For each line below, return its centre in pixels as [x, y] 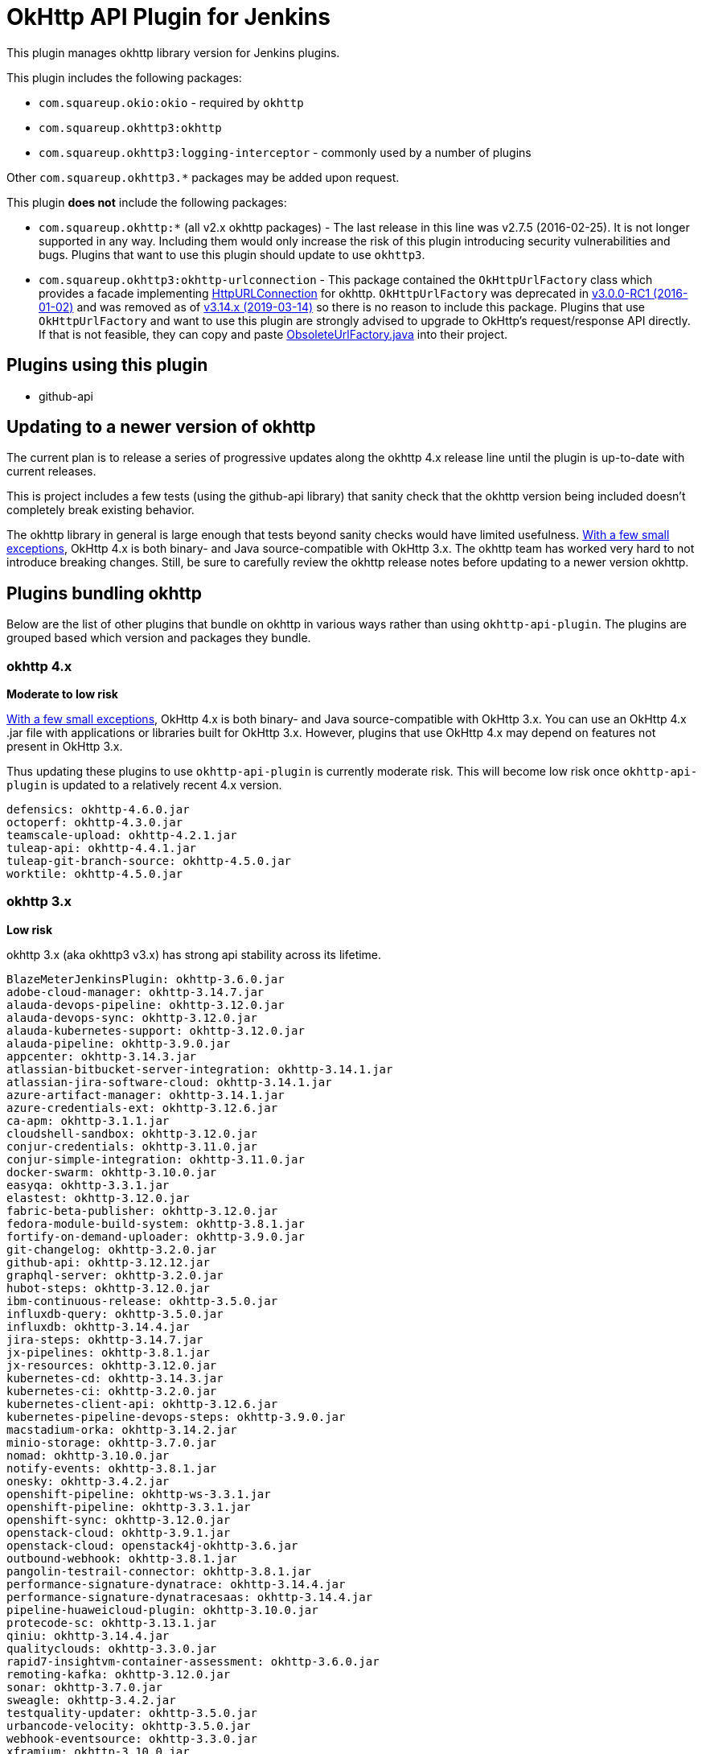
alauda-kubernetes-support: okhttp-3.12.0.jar [156, 1030]
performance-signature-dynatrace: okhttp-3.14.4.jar [176, 1584]
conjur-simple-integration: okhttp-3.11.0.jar [156, 1159]
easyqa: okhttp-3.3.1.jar [88, 1185]
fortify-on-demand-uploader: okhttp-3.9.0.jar [156, 1236]
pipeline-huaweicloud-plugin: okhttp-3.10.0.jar [162, 1610]
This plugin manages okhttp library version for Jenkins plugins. [173, 52]
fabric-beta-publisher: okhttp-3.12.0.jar [142, 1211]
